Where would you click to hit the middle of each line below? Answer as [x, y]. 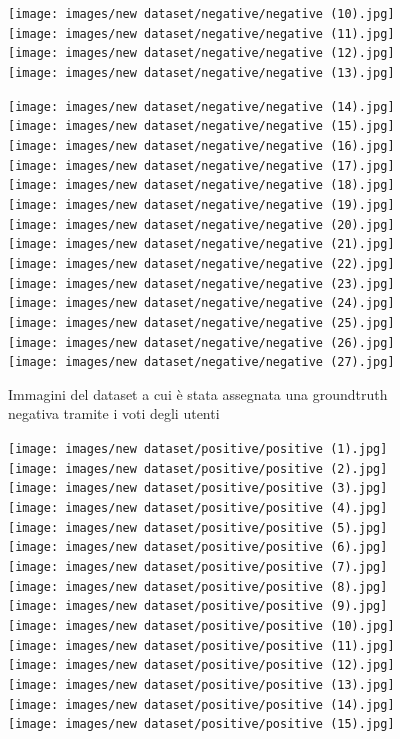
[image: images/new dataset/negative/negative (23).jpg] [201, 283]
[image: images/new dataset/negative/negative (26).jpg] [201, 342]
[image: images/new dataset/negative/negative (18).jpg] [201, 185]
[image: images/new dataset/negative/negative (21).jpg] [201, 244]
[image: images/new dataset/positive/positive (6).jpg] [198, 547]
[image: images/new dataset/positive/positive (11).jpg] [201, 645]
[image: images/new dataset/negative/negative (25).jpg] [201, 322]
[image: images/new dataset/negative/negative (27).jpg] [201, 362]
